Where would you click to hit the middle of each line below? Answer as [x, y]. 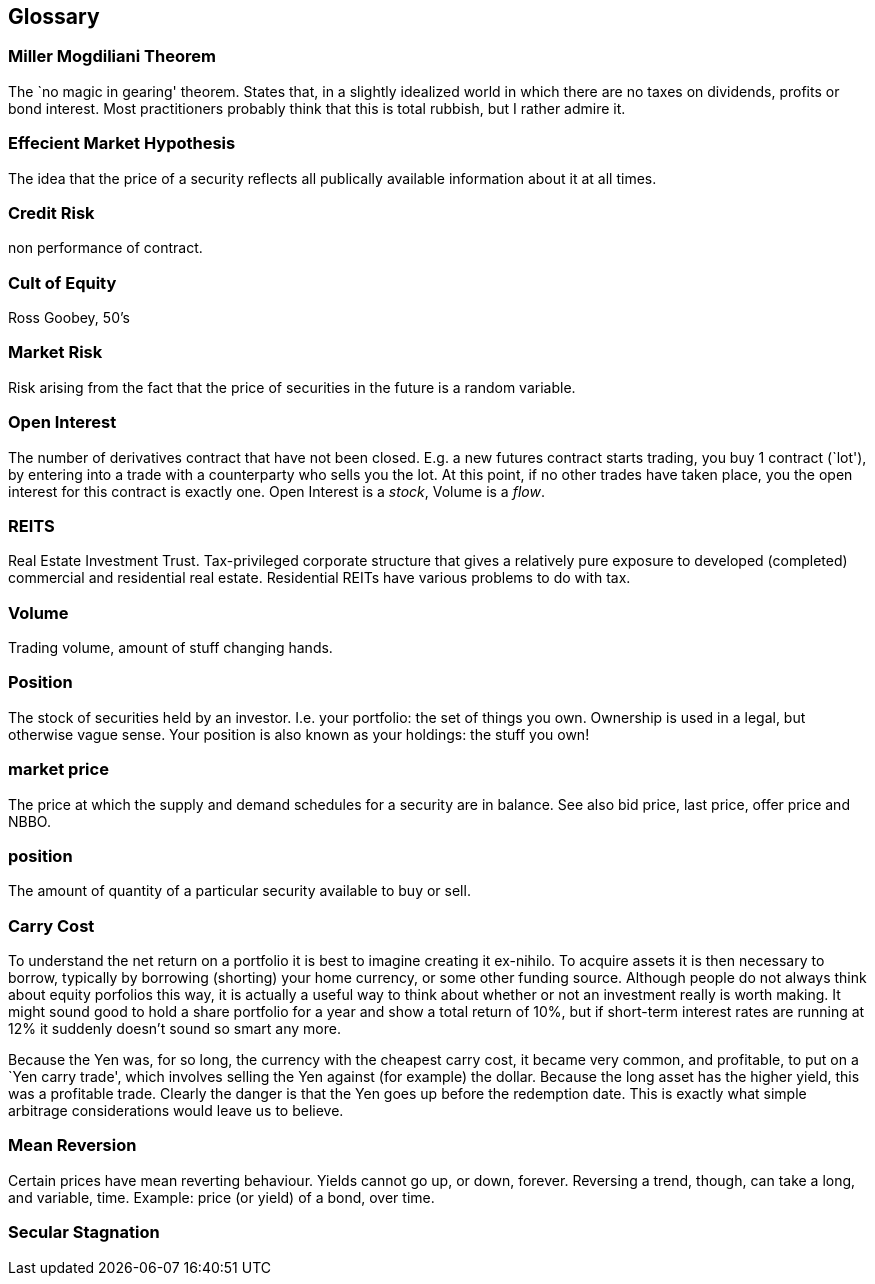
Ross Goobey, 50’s [69, 318]
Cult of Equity [62, 282]
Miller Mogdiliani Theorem [112, 56]
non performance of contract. [105, 248]
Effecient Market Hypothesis [122, 143]
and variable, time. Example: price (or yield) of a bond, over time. [221, 1197]
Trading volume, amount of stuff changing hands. [170, 648]
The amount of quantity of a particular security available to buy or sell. [239, 891]
